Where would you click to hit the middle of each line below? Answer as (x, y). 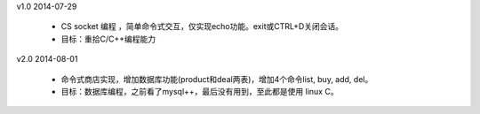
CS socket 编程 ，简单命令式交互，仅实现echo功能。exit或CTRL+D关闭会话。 (202, 27)
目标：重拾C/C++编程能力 (108, 39)
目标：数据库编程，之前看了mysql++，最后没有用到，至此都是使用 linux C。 (200, 91)
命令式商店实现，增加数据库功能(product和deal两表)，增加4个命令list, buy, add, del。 (217, 79)
